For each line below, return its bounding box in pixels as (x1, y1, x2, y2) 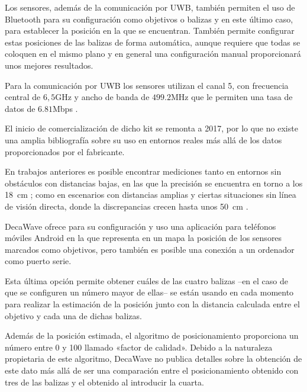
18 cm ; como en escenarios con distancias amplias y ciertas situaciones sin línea (5, 188, 296, 201)
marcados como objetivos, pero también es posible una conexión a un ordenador (5, 243, 295, 255)
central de (5, 91, 41, 103)
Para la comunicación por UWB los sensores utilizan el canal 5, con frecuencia (5, 79, 289, 91)
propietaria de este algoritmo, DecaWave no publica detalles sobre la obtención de (5, 352, 302, 365)
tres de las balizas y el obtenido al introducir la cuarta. (5, 375, 204, 388)
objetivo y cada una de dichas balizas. (5, 309, 142, 322)
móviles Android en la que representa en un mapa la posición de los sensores (5, 232, 282, 244)
